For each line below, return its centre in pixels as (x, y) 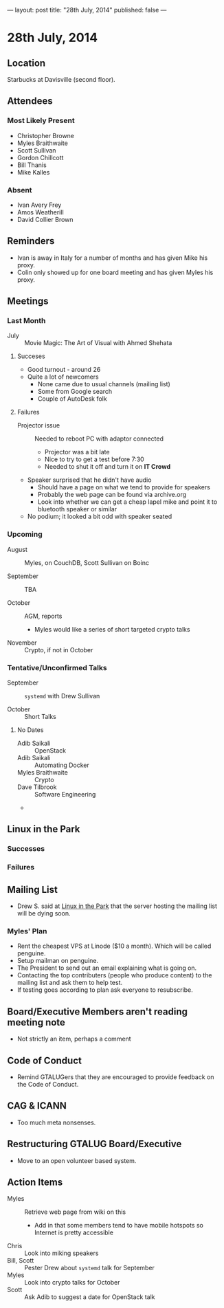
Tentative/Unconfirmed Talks (57, 667)
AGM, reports (43, 616)
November (22, 643)
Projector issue (38, 425)
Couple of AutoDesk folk (72, 399)
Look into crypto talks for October (72, 1283)
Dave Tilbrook (37, 787)
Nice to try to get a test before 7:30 (94, 459)
